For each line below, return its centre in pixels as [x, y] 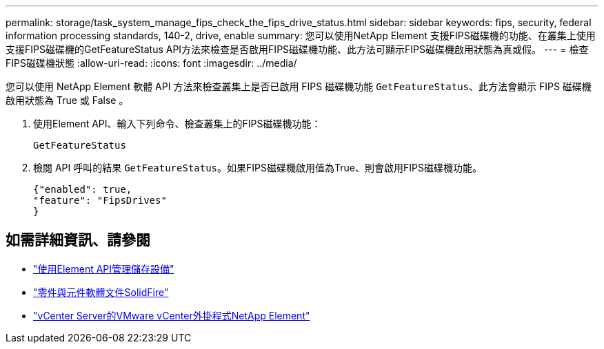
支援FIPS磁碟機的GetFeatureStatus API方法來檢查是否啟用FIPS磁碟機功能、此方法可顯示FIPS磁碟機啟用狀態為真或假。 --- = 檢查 [297, 49]
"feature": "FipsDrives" [100, 200]
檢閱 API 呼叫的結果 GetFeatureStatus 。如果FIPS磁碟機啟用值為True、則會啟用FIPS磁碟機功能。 [258, 168]
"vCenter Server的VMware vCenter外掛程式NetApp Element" [172, 315]
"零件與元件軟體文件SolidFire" [101, 292]
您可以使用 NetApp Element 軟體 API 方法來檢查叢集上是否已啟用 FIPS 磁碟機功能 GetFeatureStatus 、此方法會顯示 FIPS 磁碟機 [299, 86]
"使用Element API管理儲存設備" [104, 268]
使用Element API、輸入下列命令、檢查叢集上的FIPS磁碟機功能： [177, 124]
